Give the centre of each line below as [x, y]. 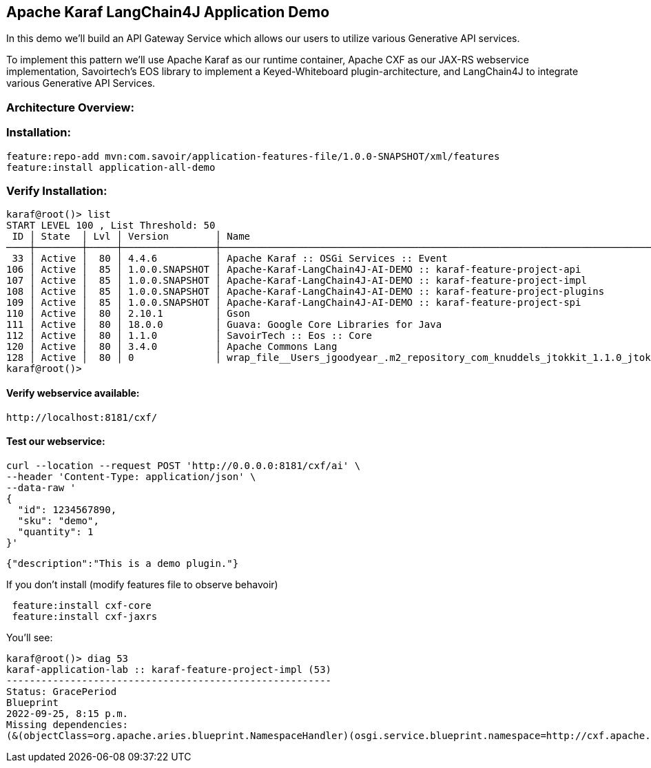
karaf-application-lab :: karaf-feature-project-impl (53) [169, 669]
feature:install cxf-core [82, 605]
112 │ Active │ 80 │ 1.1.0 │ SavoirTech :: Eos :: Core [189, 336]
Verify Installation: [57, 190]
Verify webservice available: [73, 393]
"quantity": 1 [55, 531]
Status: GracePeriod [62, 691]
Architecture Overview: [70, 107]
